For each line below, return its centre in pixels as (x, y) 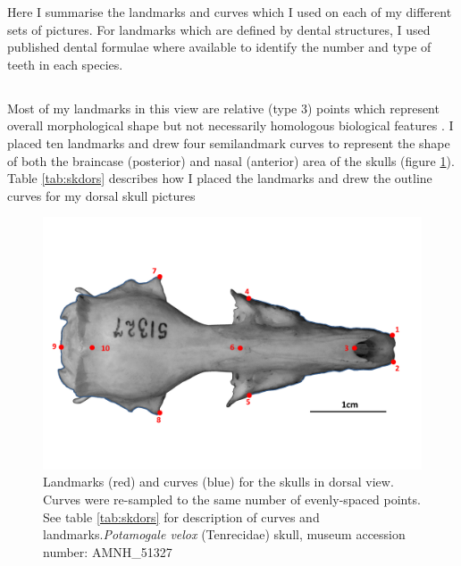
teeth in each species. (65, 64)
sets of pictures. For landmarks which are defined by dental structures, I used (219, 29)
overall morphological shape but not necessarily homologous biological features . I (230, 125)
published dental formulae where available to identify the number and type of (219, 47)
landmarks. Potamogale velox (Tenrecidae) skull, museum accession (224, 534)
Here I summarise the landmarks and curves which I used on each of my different (230, 12)
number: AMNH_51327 (108, 551)
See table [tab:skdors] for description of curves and (181, 516)
